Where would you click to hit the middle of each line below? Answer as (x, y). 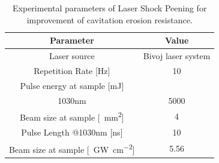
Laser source (72, 56)
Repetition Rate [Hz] (72, 70)
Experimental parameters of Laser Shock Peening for (110, 8)
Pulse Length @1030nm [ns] (72, 132)
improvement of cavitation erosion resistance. (109, 19)
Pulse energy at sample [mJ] (72, 85)
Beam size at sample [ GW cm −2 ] (72, 148)
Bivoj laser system (177, 56)
